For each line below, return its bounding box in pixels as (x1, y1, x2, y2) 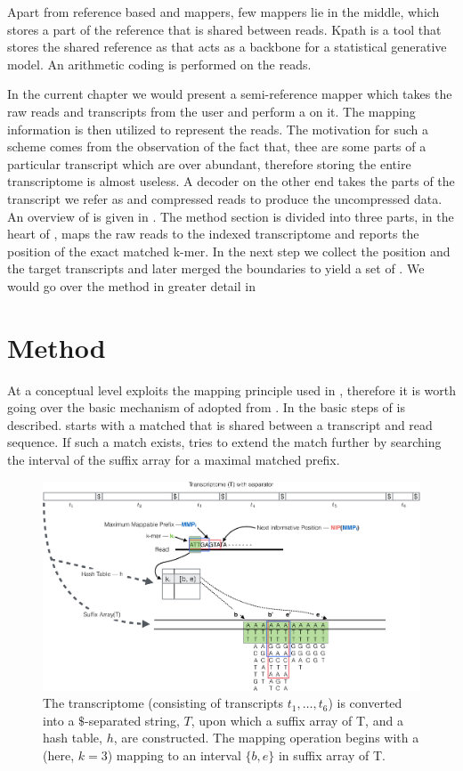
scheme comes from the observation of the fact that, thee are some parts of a (7, 137, 426, 156)
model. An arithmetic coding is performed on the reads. (7, 54, 312, 73)
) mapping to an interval (107, 745, 241, 764)
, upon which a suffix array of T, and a (191, 710, 403, 729)
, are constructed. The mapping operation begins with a (113, 728, 419, 747)
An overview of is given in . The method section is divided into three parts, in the (7, 207, 454, 225)
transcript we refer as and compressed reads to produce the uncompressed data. (7, 189, 443, 207)
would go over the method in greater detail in (7, 276, 256, 295)
